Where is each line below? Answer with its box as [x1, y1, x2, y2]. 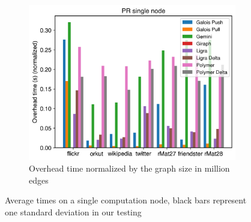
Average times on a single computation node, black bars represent [5, 194, 247, 206]
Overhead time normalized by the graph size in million [29, 162, 230, 175]
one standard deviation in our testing [5, 206, 142, 218]
